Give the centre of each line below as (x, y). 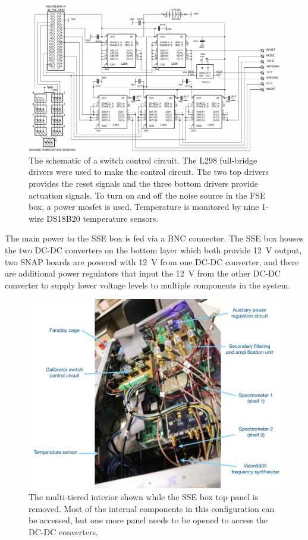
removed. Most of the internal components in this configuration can (152, 508)
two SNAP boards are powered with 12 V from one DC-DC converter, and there (152, 261)
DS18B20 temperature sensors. (103, 218)
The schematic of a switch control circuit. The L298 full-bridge (143, 160)
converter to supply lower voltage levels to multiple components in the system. (148, 285)
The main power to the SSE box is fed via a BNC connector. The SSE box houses (154, 238)
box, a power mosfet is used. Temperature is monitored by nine (144, 207)
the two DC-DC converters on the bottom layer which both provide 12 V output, (153, 249)
